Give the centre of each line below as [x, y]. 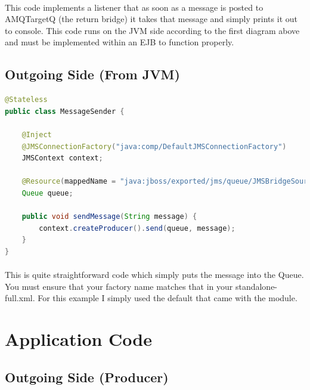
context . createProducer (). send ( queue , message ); [137, 228]
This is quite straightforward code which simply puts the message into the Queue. [154, 275]
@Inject [37, 134]
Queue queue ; [47, 193]
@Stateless [26, 100]
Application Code [79, 339]
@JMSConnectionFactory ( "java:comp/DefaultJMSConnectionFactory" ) [154, 146]
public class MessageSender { [65, 111]
